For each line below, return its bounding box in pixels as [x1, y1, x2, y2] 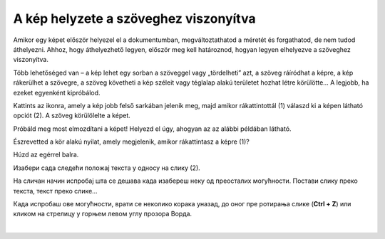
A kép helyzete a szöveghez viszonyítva [13, 11, 256, 26]
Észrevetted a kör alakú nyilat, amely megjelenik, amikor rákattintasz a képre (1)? [13, 137, 250, 146]
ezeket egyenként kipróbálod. [13, 88, 101, 97]
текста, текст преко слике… [13, 186, 98, 195]
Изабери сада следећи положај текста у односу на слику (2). [13, 164, 201, 172]
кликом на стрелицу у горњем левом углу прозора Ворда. [13, 210, 192, 218]
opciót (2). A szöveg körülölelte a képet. [13, 111, 131, 120]
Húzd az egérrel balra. [13, 150, 79, 159]
